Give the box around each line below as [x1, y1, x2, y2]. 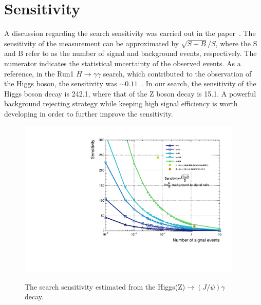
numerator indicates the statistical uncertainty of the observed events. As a [4, 58, 241, 68]
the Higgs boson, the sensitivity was [4, 78, 117, 89]
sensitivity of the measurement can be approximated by [4, 37, 179, 48]
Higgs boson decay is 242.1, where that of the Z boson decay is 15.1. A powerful [4, 88, 256, 99]
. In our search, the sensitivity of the [141, 78, 256, 89]
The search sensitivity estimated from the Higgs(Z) [25, 281, 185, 292]
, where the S [215, 37, 257, 48]
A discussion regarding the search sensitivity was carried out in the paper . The [4, 28, 256, 39]
